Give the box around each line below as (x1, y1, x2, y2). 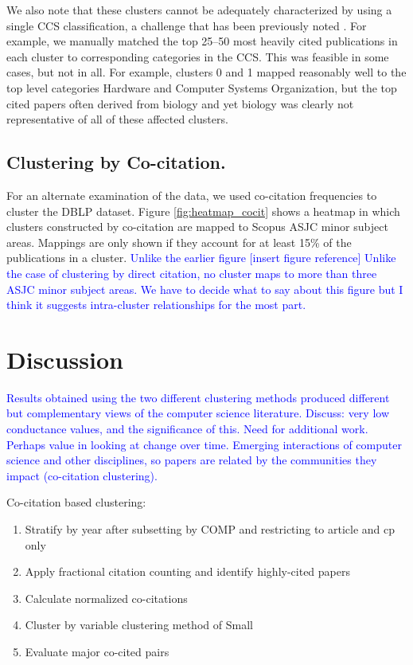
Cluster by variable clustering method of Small (25, 616, 253, 633)
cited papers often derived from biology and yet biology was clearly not (6, 95, 354, 111)
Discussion (6, 342, 123, 375)
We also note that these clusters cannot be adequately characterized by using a (6, 2, 392, 18)
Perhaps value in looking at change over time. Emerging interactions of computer (6, 436, 402, 452)
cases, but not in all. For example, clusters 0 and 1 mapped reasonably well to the (6, 64, 407, 80)
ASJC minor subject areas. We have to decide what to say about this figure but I (6, 280, 403, 297)
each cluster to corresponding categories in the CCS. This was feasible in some (6, 48, 389, 65)
